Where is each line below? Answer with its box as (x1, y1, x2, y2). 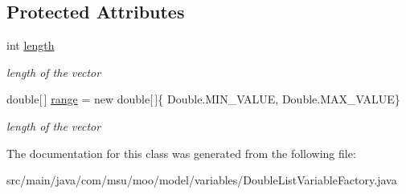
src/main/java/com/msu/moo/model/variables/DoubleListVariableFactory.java (6, 172, 397, 188)
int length (6, 37, 55, 54)
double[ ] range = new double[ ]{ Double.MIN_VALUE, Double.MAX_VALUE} (6, 91, 400, 107)
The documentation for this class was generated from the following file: (6, 144, 356, 161)
